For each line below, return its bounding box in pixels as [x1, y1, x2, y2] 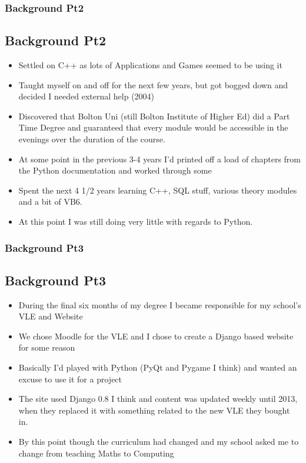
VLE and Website [18, 310, 83, 322]
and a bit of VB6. [18, 195, 82, 208]
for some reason [18, 341, 75, 354]
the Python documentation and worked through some [18, 164, 212, 176]
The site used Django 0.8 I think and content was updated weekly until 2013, [18, 392, 298, 405]
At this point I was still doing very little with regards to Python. [18, 215, 253, 227]
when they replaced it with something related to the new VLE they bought [18, 404, 290, 416]
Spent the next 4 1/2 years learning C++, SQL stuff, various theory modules [18, 184, 297, 196]
